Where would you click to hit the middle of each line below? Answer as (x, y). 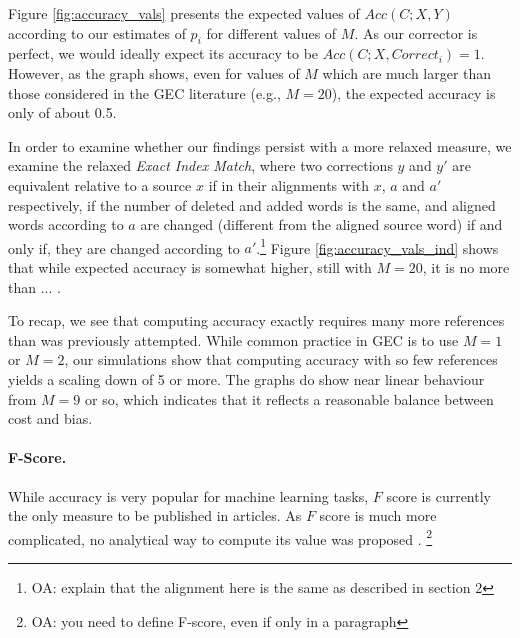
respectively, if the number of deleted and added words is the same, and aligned (252, 204)
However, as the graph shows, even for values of (154, 72)
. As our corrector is (416, 32)
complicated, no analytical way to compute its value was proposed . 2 (220, 537)
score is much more (378, 515)
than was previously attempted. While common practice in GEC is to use (233, 339)
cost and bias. (50, 418)
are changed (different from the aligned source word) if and (321, 224)
